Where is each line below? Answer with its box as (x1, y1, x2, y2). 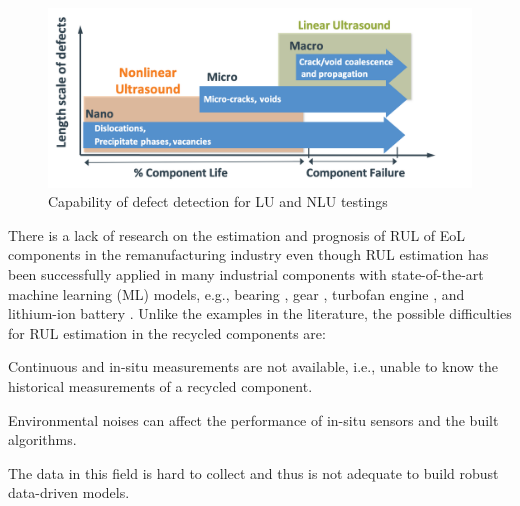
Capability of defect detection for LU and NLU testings (48, 191, 388, 212)
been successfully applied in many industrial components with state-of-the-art (8, 264, 484, 285)
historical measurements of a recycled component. (8, 376, 313, 397)
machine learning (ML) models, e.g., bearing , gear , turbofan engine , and (8, 283, 465, 304)
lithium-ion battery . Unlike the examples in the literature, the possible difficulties (8, 303, 512, 324)
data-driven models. (8, 482, 130, 503)
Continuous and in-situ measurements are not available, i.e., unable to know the (8, 356, 498, 377)
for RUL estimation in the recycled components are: (8, 322, 326, 343)
